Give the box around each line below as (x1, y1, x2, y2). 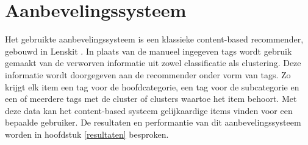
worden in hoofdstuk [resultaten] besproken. (5, 127, 169, 140)
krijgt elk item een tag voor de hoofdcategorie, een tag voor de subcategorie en (5, 80, 299, 93)
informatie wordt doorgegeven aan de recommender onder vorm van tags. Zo (5, 68, 291, 81)
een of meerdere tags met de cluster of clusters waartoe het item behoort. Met (5, 92, 297, 105)
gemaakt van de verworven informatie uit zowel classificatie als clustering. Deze (5, 56, 301, 69)
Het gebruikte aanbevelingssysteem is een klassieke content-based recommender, (5, 33, 304, 46)
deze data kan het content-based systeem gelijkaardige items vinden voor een (5, 104, 293, 116)
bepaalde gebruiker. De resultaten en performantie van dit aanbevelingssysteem (5, 116, 301, 129)
